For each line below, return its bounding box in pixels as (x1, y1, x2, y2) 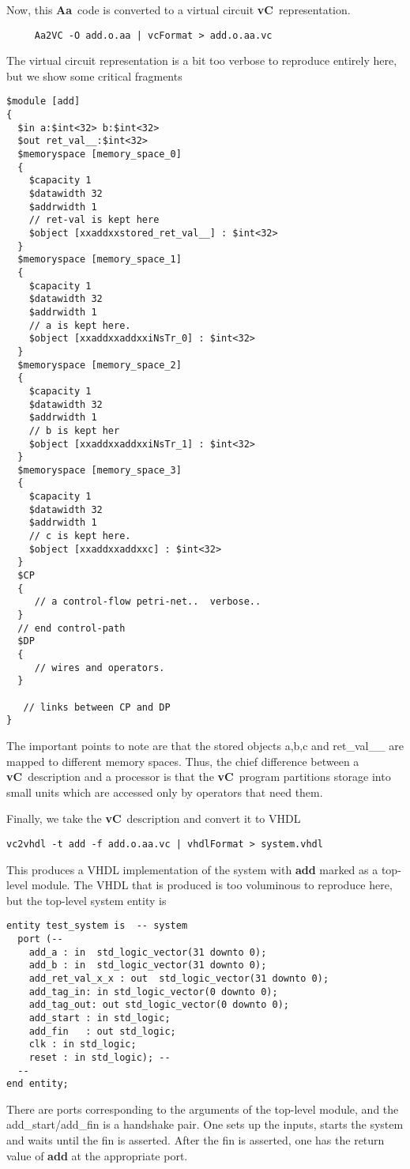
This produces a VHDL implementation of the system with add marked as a (6, 861, 378, 877)
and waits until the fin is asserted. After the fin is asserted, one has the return (6, 1132, 385, 1148)
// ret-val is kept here (28, 214, 160, 226)
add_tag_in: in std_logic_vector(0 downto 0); (28, 986, 278, 997)
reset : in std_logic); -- (28, 1051, 171, 1063)
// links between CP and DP (23, 701, 171, 713)
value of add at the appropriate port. (6, 1147, 188, 1163)
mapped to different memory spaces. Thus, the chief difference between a (6, 752, 359, 769)
